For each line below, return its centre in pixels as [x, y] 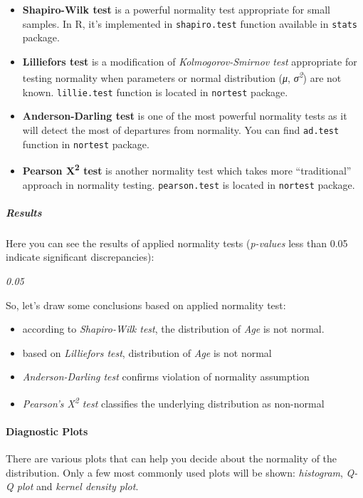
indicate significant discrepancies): [80, 257]
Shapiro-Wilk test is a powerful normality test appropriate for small [176, 9]
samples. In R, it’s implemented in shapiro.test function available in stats [190, 23]
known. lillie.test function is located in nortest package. [155, 92]
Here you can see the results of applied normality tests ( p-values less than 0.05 [177, 243]
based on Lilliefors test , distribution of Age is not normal [147, 352]
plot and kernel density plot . [78, 486]
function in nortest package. [86, 144]
